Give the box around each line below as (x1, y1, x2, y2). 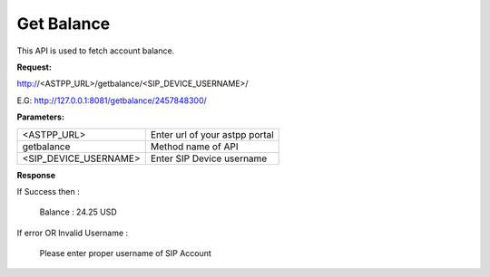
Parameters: (16, 111, 65, 122)
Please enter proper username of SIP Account (39, 248, 212, 259)
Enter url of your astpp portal (150, 128, 274, 140)
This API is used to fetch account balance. (16, 45, 175, 56)
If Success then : (16, 186, 81, 196)
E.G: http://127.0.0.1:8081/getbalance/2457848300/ (16, 95, 208, 106)
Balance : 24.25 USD (39, 206, 117, 217)
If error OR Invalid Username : (16, 227, 129, 238)
